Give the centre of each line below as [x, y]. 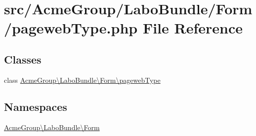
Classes [23, 59]
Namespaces [36, 106]
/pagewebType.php [71, 28]
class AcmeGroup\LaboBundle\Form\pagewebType [82, 80]
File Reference [193, 28]
